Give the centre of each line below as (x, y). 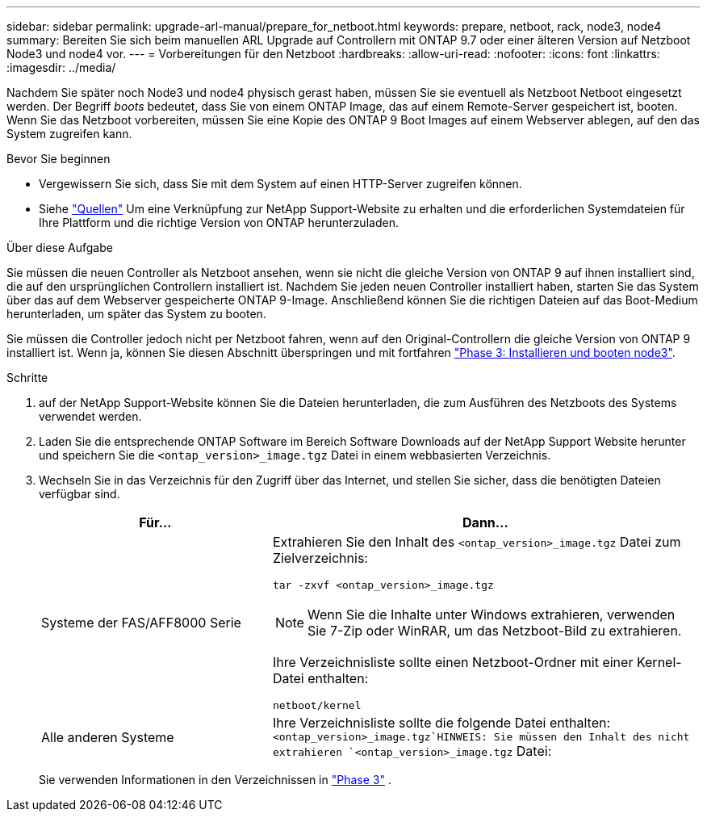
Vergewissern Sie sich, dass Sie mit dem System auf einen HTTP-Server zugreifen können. (280, 184)
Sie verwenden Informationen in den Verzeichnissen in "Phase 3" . (215, 780)
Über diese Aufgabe (60, 247)
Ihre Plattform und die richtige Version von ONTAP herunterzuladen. (219, 222)
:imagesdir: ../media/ (61, 67)
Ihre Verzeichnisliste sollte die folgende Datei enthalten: (441, 723)
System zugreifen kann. (69, 134)
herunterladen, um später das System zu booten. (136, 314)
